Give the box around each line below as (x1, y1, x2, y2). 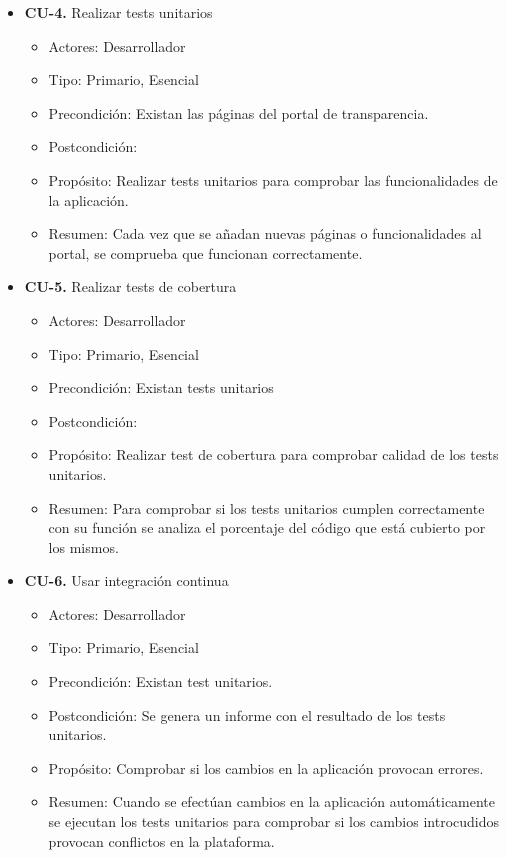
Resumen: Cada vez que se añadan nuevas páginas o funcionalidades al (48, 223, 482, 244)
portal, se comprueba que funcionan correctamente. (48, 242, 363, 263)
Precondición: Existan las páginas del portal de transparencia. (48, 102, 429, 123)
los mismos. (48, 536, 119, 557)
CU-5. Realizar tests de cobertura (24, 276, 237, 297)
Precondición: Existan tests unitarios (48, 377, 274, 398)
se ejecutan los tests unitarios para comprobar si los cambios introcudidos (48, 811, 500, 832)
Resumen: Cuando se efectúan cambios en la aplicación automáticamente (48, 791, 496, 812)
